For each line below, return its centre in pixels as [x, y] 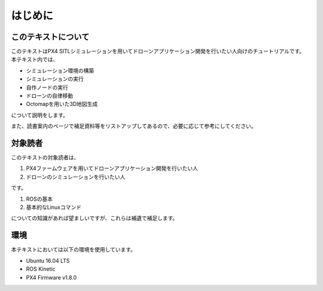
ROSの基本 [39, 199]
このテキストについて [50, 37]
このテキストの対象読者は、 [45, 157]
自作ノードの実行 [47, 87]
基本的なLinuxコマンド [54, 207]
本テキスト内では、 [35, 59]
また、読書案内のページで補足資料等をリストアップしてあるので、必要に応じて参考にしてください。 [134, 126]
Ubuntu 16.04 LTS [48, 260]
